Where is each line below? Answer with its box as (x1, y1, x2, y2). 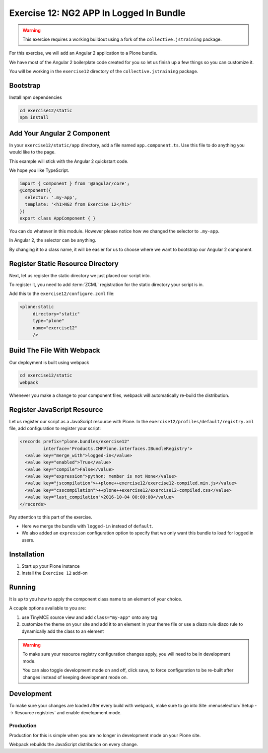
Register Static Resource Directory (9, 259, 119, 268)
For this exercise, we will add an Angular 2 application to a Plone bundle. (9, 50, 158, 56)
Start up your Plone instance (21, 563, 80, 569)
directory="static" (32, 311, 80, 316)
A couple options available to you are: (9, 605, 86, 611)
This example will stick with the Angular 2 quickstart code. (9, 158, 129, 164)
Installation (9, 550, 45, 558)
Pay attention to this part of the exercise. (9, 514, 93, 520)
